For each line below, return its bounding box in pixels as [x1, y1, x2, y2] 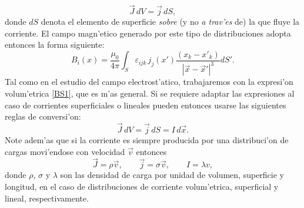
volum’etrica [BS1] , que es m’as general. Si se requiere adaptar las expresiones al [5, 87, 295, 99]
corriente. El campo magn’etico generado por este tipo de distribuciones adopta [5, 27, 291, 39]
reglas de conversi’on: [5, 110, 81, 123]
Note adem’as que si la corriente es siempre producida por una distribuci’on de [5, 134, 289, 146]
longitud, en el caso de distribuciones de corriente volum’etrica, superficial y [5, 180, 279, 192]
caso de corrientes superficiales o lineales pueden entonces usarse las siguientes [5, 98, 286, 111]
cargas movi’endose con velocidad [5, 145, 125, 157]
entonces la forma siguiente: [5, 38, 105, 51]
